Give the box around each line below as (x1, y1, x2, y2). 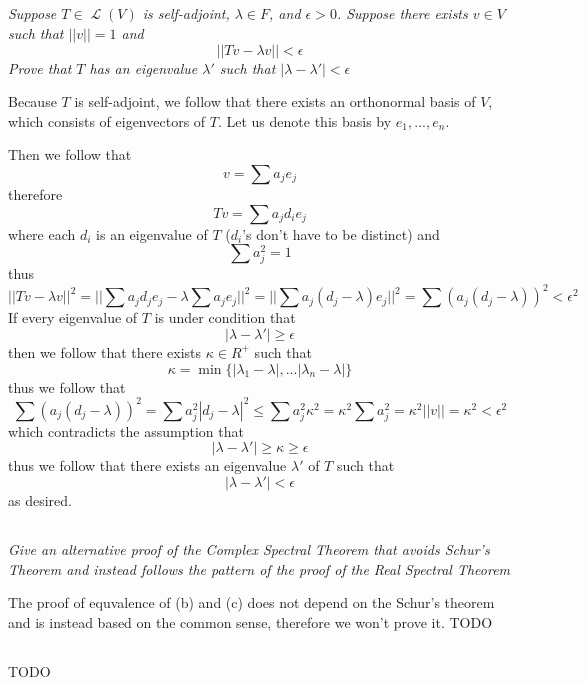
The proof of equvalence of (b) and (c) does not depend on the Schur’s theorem (8, 592, 495, 613)
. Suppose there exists (336, 3, 468, 24)
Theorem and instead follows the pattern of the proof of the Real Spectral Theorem (8, 558, 511, 579)
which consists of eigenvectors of (8, 110, 206, 131)
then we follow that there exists (8, 341, 202, 362)
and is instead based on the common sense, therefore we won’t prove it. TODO (8, 611, 493, 632)
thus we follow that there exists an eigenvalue (8, 455, 287, 476)
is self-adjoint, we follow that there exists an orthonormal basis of (74, 91, 476, 112)
